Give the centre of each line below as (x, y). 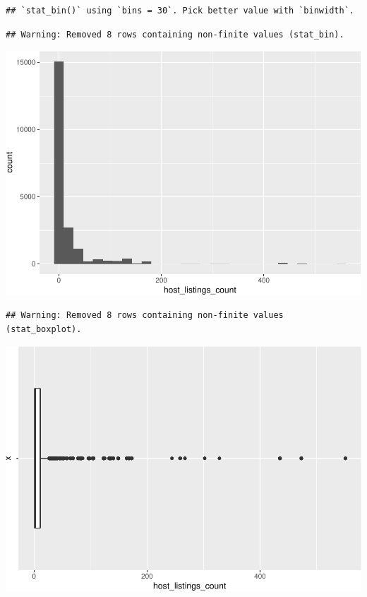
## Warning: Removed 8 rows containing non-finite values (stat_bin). (175, 34)
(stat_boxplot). (44, 330)
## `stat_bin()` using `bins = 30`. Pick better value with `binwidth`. (180, 11)
